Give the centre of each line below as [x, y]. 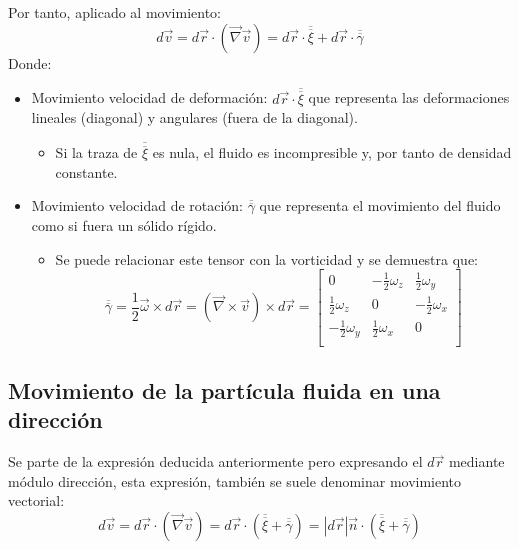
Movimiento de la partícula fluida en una [224, 390]
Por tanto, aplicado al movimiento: [114, 12]
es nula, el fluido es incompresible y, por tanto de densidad [332, 152]
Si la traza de [96, 152]
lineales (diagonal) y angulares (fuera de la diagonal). [194, 117]
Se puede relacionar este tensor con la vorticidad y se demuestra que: [267, 258]
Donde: [30, 62]
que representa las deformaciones [409, 97]
